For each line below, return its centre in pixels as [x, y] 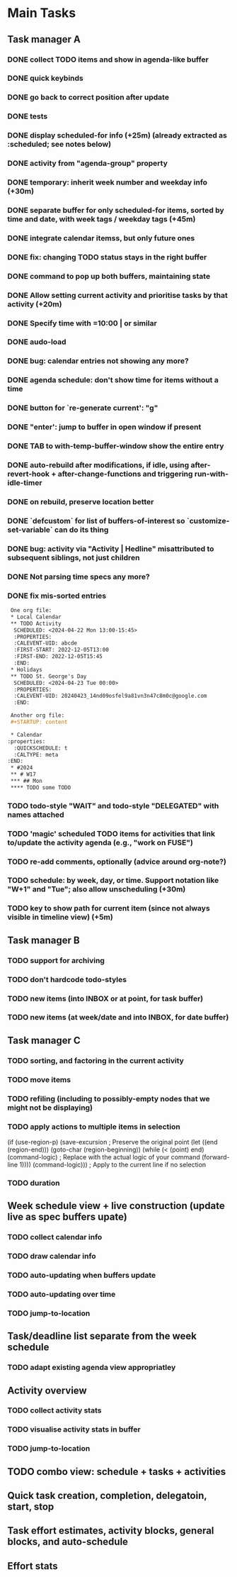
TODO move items [39, 1079]
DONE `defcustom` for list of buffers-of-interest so [96, 520]
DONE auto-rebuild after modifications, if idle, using [98, 465]
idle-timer [25, 483]
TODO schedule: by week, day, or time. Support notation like [113, 881]
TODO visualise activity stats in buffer [74, 1430]
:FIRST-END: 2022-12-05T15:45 [58, 657]
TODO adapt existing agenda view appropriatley [92, 1368]
